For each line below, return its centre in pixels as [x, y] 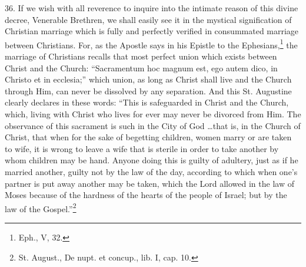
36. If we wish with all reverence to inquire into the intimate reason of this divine [152, 8]
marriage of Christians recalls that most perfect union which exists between [141, 56]
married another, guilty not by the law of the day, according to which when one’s [151, 171]
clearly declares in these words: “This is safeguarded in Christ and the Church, [147, 102]
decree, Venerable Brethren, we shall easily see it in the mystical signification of [148, 19]
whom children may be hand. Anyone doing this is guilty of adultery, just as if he [152, 160]
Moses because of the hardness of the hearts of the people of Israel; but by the [146, 195]
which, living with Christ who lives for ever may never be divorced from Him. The [153, 114]
